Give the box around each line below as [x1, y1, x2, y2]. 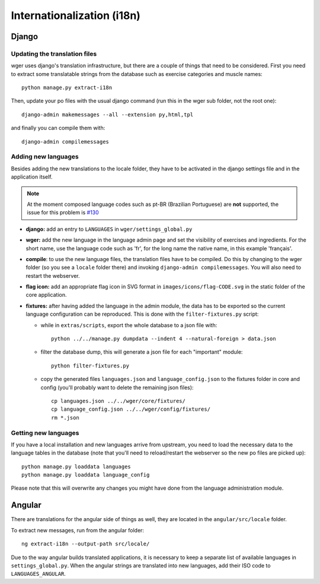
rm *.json [51, 414, 79, 421]
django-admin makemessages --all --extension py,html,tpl [21, 111, 194, 118]
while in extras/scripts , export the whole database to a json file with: [40, 321, 217, 329]
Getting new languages [11, 429, 79, 437]
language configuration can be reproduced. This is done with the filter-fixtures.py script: [25, 310, 259, 318]
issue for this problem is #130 [27, 209, 99, 216]
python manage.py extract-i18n [21, 84, 113, 91]
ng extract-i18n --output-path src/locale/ [21, 541, 150, 547]
